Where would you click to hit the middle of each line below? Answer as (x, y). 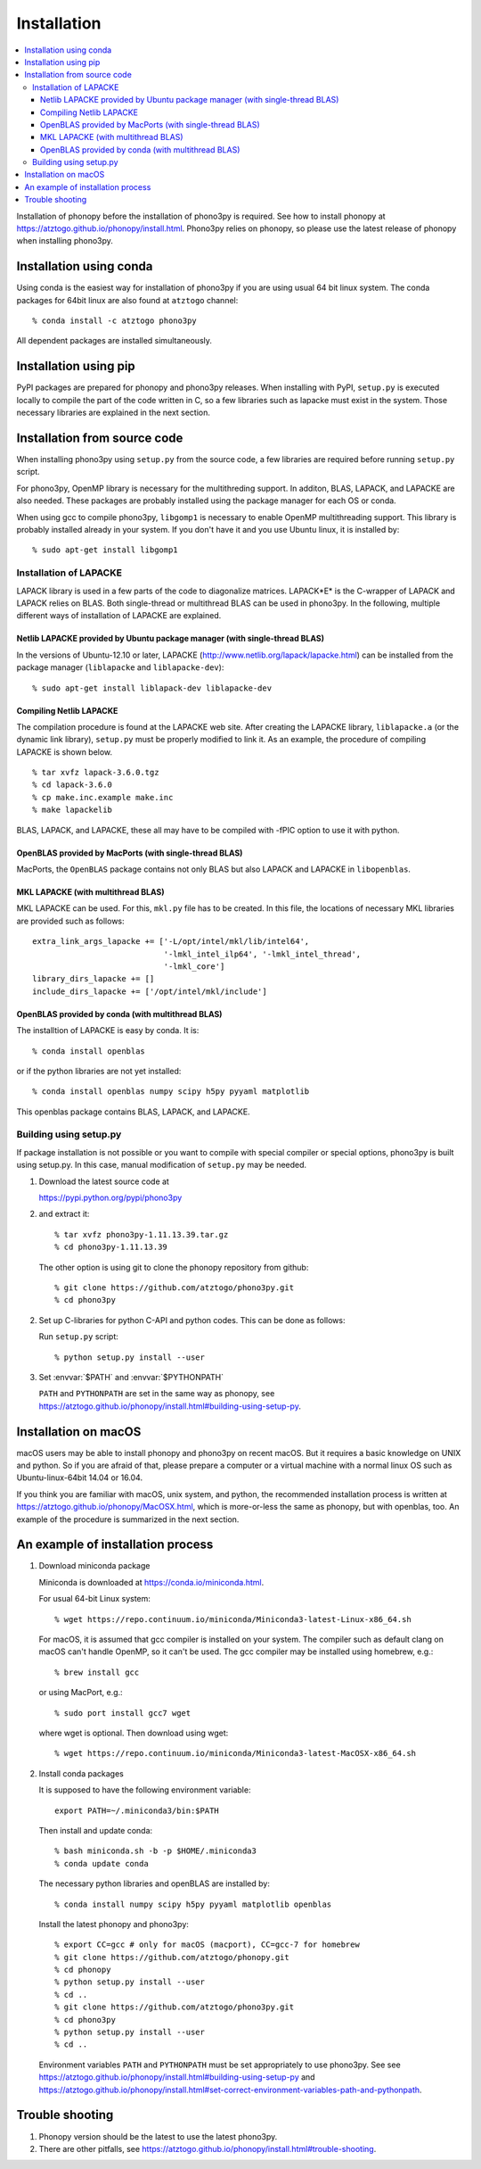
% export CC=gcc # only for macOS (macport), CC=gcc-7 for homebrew (207, 1945)
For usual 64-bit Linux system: (95, 1599)
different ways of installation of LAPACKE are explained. (119, 616)
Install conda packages (81, 1773)
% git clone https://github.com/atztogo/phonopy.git (172, 1957)
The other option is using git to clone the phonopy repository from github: (174, 1267)
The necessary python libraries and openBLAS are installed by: (155, 1883)
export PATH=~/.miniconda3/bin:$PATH (137, 1810)
